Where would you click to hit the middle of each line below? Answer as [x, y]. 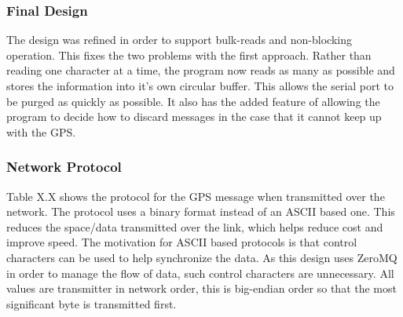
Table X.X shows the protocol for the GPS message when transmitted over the [196, 196]
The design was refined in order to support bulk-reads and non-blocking [179, 40]
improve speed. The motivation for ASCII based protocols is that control [182, 242]
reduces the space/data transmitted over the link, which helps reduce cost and [195, 226]
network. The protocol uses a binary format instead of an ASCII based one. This [201, 211]
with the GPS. [41, 131]
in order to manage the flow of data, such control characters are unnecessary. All [200, 273]
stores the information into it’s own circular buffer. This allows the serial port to [200, 86]
